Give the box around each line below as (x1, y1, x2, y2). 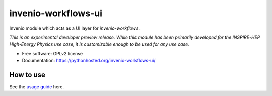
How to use (9, 70, 45, 79)
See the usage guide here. (9, 84, 64, 90)
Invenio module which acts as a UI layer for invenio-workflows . (9, 25, 140, 31)
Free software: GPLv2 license (22, 50, 83, 56)
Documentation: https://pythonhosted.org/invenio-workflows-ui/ (22, 58, 156, 64)
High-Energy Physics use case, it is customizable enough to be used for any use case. (9, 41, 189, 47)
